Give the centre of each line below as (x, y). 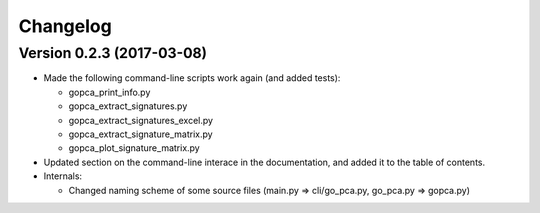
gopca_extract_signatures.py (128, 106)
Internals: (63, 176)
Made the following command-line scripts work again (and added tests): (192, 78)
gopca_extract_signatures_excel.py (141, 120)
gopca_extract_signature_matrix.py (141, 134)
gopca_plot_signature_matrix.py (134, 148)
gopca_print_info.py (109, 92)
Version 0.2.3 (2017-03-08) (113, 53)
